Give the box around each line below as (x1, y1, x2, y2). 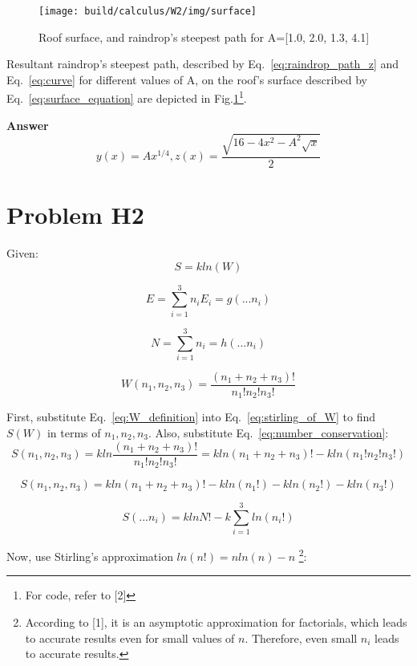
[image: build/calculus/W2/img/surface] (38, 6, 257, 17)
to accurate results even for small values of (25, 629, 235, 646)
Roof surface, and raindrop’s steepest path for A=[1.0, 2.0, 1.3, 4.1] (38, 28, 370, 45)
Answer (6, 116, 49, 133)
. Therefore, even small (245, 629, 358, 646)
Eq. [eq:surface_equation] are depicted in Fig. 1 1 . (6, 87, 247, 107)
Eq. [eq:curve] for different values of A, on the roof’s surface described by (6, 71, 367, 87)
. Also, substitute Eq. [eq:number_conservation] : (148, 424, 389, 441)
